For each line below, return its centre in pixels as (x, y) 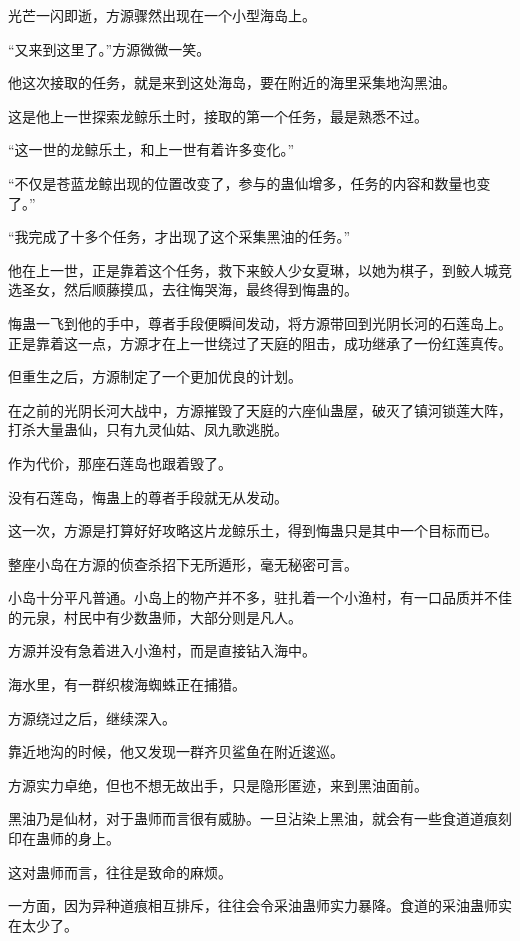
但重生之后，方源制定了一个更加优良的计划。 (155, 376)
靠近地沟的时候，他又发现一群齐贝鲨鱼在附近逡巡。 (176, 751)
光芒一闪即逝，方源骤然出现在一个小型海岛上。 (162, 15)
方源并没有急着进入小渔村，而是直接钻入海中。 (162, 650)
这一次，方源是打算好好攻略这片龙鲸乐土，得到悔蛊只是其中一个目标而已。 (253, 530)
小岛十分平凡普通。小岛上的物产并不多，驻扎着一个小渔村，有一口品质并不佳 (260, 597)
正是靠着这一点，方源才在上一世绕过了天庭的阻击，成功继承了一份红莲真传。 (260, 342)
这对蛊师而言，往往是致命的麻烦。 (120, 871)
